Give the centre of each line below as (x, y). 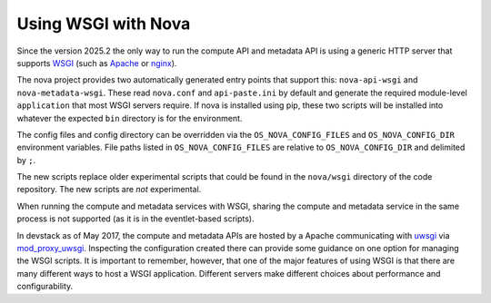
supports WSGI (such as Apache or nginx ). (97, 63)
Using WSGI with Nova (104, 24)
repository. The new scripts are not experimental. (109, 190)
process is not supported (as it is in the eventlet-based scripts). (135, 219)
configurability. (45, 287)
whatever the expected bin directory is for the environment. (130, 118)
